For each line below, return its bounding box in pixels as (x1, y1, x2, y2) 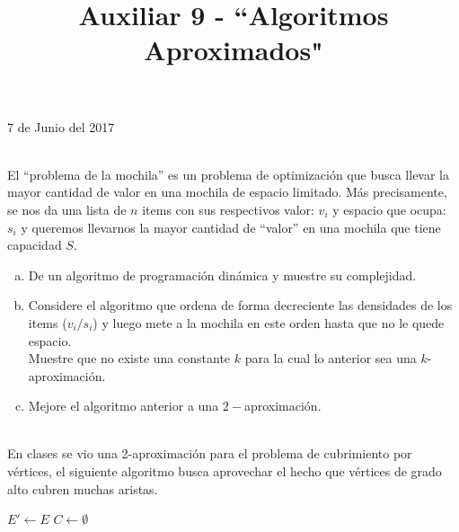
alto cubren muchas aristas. (7, 479, 158, 498)
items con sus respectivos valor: (142, 199, 314, 218)
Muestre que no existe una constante (28, 349, 231, 368)
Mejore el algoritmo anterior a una (28, 396, 219, 415)
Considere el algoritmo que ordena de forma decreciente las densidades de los (28, 296, 453, 315)
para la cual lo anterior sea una (244, 349, 417, 368)
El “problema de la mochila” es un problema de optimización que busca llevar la (7, 164, 449, 183)
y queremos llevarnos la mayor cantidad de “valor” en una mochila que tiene (21, 217, 441, 236)
